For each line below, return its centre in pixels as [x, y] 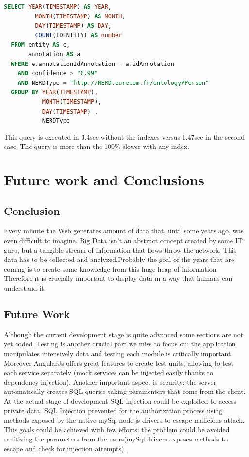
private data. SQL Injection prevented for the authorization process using [113, 410]
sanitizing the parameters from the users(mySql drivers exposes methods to [116, 439]
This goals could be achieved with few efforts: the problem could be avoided [117, 429]
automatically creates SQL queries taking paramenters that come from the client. [125, 391]
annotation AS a [54, 54]
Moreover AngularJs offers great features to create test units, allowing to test [119, 363]
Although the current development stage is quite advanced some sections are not [124, 334]
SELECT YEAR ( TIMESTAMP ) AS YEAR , [58, 7]
